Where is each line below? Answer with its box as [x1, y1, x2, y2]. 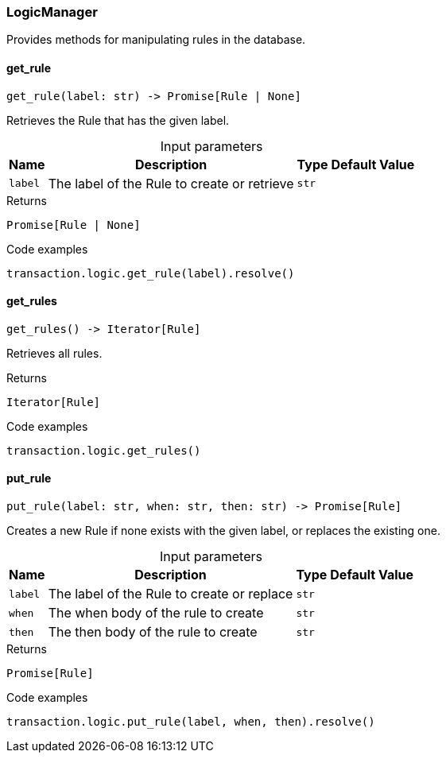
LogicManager [6, 4, 98, 20]
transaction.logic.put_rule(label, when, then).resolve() [6, 715, 375, 729]
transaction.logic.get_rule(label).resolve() [6, 266, 295, 280]
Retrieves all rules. [6, 346, 103, 360]
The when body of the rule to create [48, 605, 264, 622]
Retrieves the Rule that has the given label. [6, 113, 230, 127]
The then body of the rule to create [48, 624, 258, 641]
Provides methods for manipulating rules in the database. [6, 33, 306, 47]
